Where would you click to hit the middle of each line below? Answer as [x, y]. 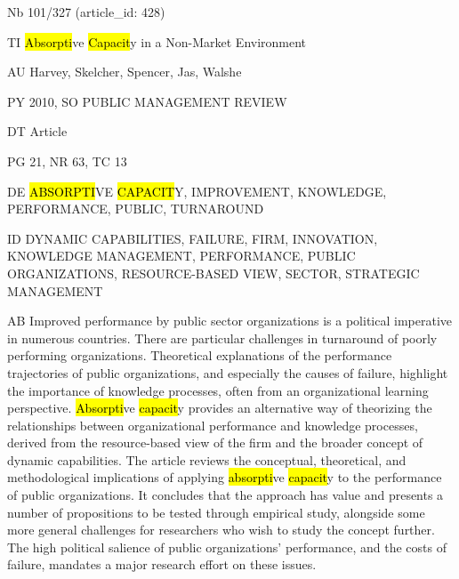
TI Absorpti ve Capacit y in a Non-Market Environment [157, 41]
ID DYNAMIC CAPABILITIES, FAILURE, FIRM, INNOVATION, [193, 238]
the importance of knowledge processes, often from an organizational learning [218, 390]
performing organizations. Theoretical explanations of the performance [200, 355]
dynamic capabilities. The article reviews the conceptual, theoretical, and [207, 459]
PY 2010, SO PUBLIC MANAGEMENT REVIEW [147, 101]
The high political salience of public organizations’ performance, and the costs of [227, 547]
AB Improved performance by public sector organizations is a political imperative [229, 321]
